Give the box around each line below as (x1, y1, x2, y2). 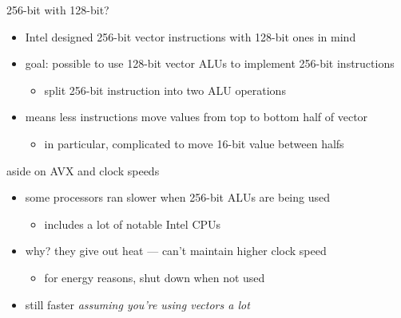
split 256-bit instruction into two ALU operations (44, 81, 286, 98)
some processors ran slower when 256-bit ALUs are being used (25, 189, 331, 206)
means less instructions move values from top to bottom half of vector (25, 108, 368, 125)
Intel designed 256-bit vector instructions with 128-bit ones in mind (25, 28, 356, 45)
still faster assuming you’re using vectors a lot (25, 296, 250, 312)
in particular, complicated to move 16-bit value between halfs (44, 135, 344, 151)
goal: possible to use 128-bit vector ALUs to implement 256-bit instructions (25, 55, 395, 72)
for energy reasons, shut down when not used (44, 269, 265, 285)
